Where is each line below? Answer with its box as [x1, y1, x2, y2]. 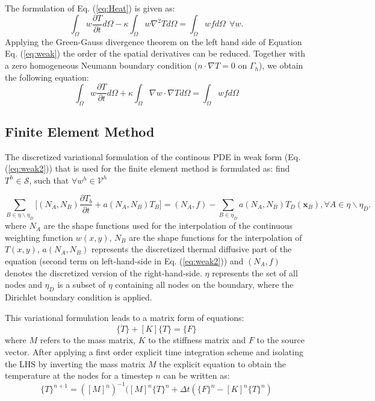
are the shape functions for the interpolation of [129, 231, 302, 243]
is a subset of [57, 278, 106, 291]
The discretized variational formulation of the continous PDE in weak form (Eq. [5, 150, 301, 163]
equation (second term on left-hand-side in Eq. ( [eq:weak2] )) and [5, 255, 244, 267]
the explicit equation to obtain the [159, 357, 287, 370]
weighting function [5, 231, 73, 243]
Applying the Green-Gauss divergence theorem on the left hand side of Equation [5, 35, 302, 48]
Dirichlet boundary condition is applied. [5, 291, 152, 303]
